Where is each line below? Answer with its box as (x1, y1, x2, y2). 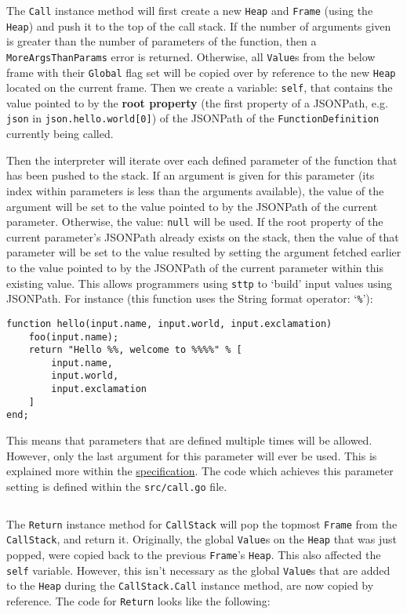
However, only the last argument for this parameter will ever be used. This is (6, 447, 377, 463)
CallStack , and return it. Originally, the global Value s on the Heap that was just (6, 531, 397, 547)
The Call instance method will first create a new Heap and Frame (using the (6, 2, 373, 18)
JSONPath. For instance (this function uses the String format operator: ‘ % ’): (6, 290, 373, 307)
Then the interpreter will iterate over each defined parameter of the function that (6, 151, 398, 168)
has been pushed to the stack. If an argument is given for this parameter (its (6, 167, 375, 183)
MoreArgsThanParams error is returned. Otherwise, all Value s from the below (6, 48, 376, 64)
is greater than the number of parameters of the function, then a (6, 33, 317, 49)
